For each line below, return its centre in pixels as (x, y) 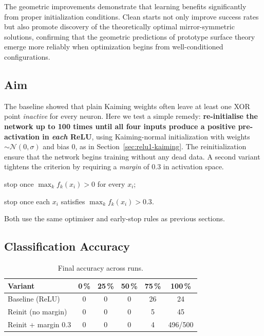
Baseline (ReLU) (34, 299)
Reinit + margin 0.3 (40, 324)
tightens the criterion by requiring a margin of (77, 166)
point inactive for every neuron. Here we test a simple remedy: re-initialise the (131, 116)
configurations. (27, 56)
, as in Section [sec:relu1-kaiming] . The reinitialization (161, 146)
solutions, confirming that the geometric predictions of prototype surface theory (130, 36)
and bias (56, 146)
